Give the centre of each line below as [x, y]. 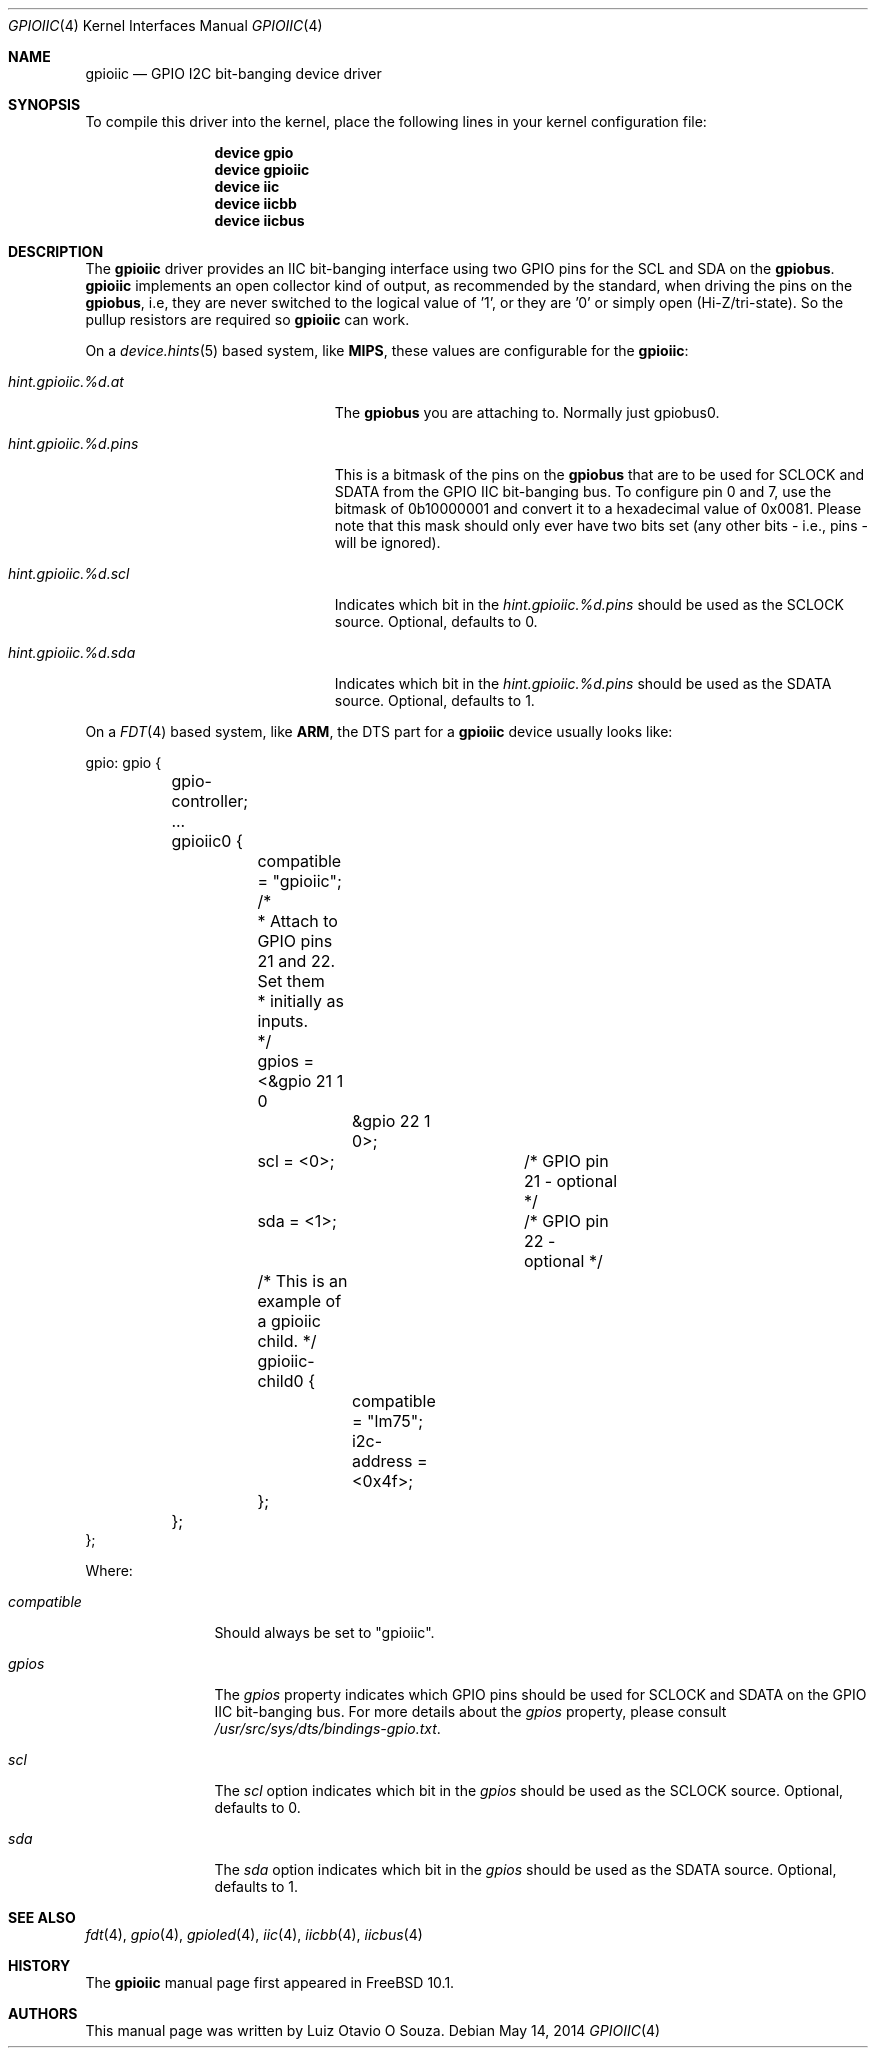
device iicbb [255, 203]
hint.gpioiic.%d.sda [72, 652]
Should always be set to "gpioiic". [324, 1632]
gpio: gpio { [123, 762]
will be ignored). [387, 542]
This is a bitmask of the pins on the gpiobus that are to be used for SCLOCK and [599, 474]
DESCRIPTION [56, 251]
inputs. [283, 1021]
